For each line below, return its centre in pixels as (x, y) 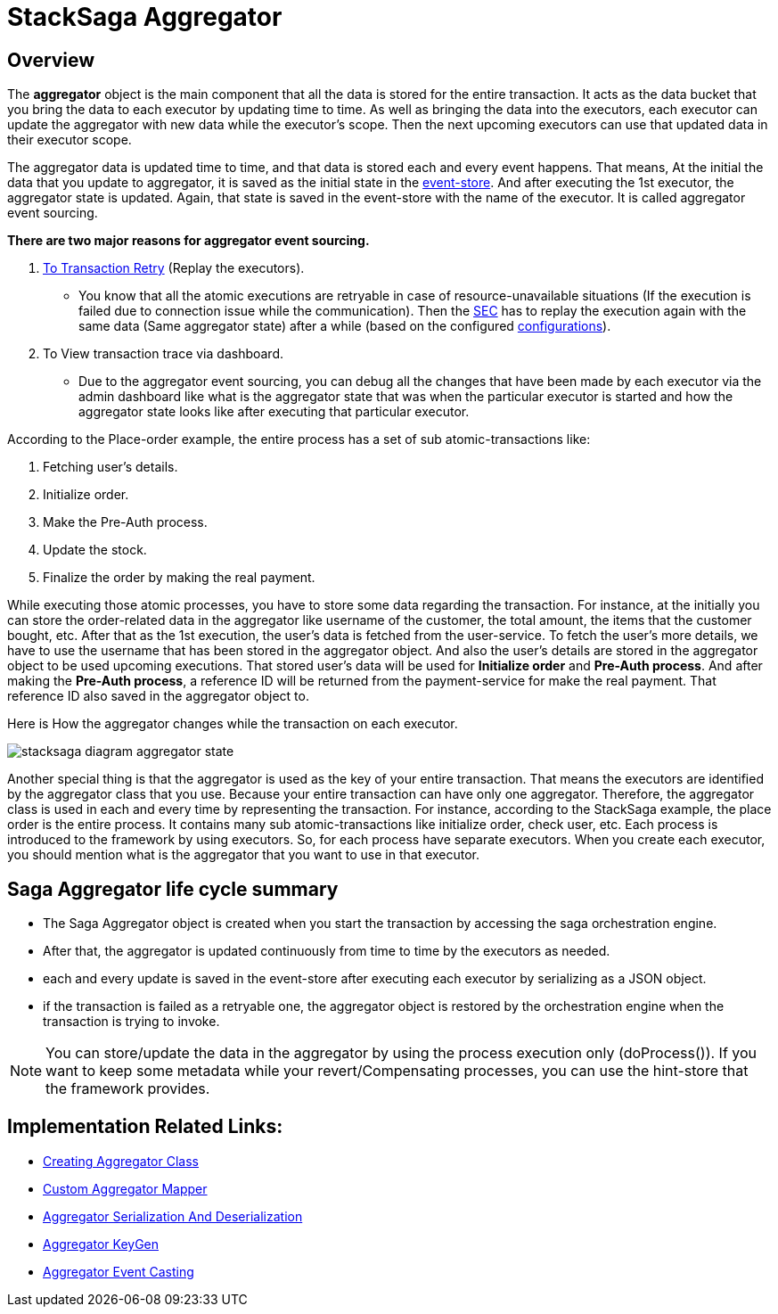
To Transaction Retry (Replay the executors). (174, 268)
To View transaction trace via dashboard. (164, 354)
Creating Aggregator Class (121, 1161)
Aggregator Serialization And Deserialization (173, 1216)
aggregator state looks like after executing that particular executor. (274, 412)
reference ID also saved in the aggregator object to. (158, 696)
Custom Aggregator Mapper (125, 1188)
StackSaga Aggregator (145, 17)
